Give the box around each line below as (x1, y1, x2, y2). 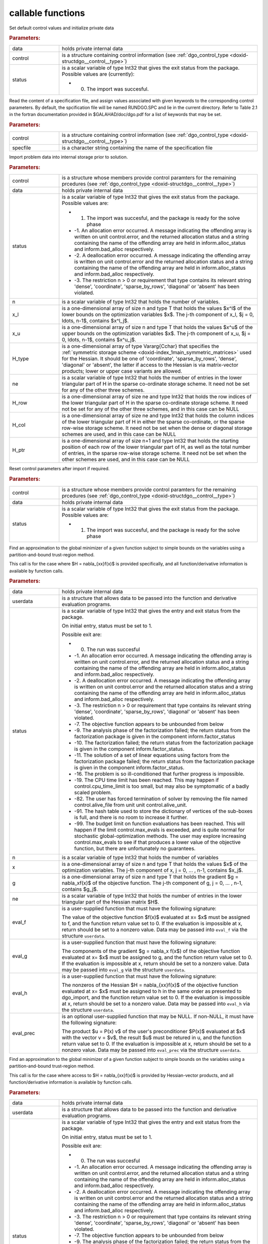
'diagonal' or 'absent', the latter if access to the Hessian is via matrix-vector (62, 361, 238, 368)
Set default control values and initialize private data (9, 25, 114, 31)
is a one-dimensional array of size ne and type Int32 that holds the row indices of (62, 393, 252, 400)
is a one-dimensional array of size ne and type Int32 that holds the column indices (62, 412, 254, 419)
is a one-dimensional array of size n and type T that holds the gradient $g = (62, 873, 239, 880)
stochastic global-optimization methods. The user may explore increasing (74, 832, 247, 839)
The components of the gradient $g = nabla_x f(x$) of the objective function (62, 947, 240, 954)
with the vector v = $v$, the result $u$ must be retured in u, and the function (62, 1034, 242, 1041)
